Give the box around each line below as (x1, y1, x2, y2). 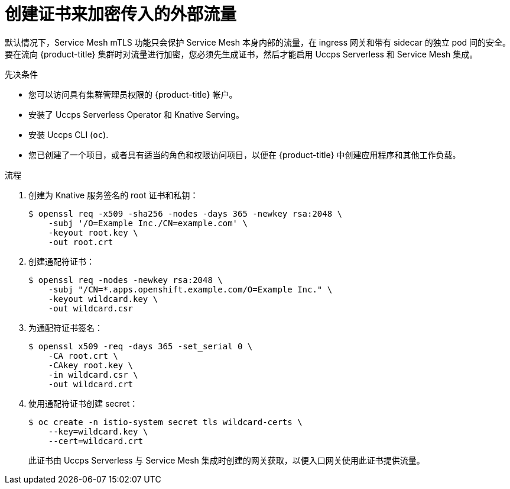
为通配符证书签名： (28, 322, 103, 333)
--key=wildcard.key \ (48, 426, 148, 436)
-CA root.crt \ (48, 350, 118, 361)
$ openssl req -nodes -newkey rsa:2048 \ (28, 275, 223, 285)
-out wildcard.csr (48, 303, 134, 313)
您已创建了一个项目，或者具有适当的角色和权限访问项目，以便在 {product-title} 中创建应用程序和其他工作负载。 (28, 149, 461, 160)
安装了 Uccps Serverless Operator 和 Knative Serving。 (28, 109, 244, 120)
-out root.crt (48, 237, 113, 247)
